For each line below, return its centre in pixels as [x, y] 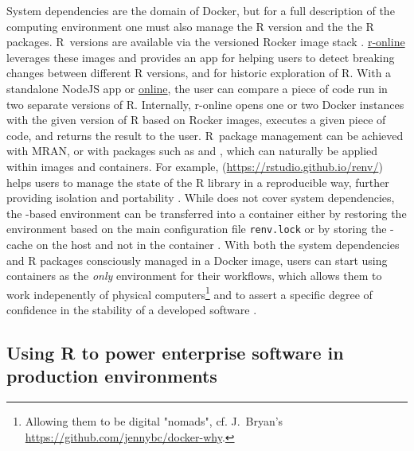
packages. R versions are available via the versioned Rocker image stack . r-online [206, 42]
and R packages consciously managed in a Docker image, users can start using [197, 260]
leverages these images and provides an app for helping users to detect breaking [201, 57]
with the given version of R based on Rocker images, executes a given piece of [196, 120]
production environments [112, 376]
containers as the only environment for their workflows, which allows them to [194, 276]
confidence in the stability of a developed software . [132, 309]
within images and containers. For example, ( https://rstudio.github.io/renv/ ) [195, 166]
